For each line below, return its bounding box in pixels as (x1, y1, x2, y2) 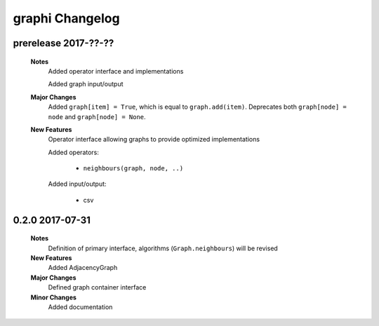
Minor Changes (30, 293, 77, 301)
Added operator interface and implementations (48, 67, 184, 75)
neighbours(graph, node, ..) (83, 165, 184, 172)
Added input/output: (48, 179, 107, 189)
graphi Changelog (13, 11, 120, 26)
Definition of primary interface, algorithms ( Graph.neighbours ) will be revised (48, 244, 279, 252)
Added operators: (48, 148, 100, 156)
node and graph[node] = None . (48, 112, 147, 121)
